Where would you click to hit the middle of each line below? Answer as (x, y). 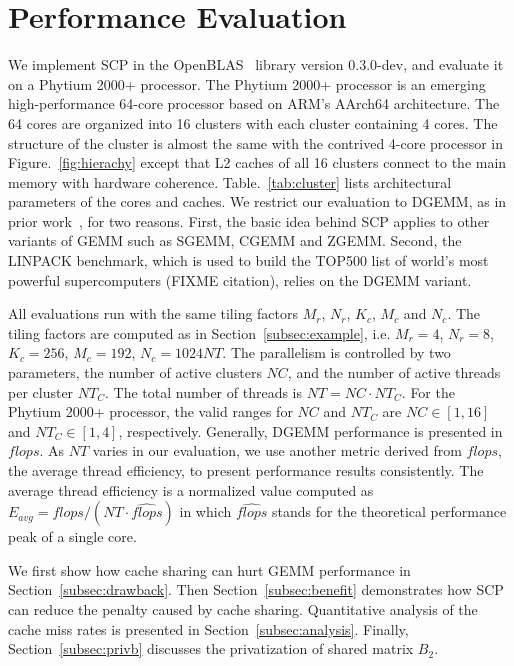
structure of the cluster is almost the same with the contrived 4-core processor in (256, 142)
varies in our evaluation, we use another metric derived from (277, 450)
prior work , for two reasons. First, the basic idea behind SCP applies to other (249, 220)
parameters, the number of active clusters (135, 372)
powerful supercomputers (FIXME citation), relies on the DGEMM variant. (240, 279)
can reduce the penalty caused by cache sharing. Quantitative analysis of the (243, 608)
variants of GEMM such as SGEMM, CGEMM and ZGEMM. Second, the (235, 240)
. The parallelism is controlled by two (336, 352)
